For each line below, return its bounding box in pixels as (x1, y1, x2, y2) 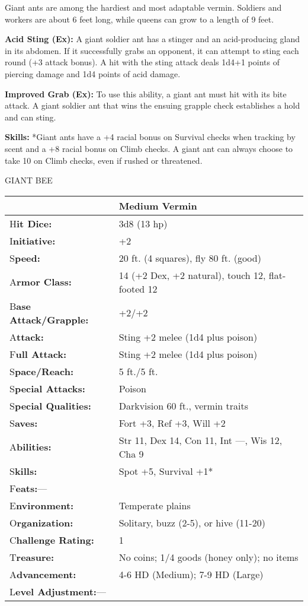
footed (118, 281, 145, 296)
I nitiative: (9, 233, 56, 248)
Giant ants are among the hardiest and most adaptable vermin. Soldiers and (5, 1, 282, 13)
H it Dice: (9, 216, 52, 230)
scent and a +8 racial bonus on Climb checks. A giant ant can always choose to (5, 142, 293, 154)
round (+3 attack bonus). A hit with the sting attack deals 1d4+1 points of (5, 56, 280, 68)
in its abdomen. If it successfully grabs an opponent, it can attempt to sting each (5, 44, 299, 56)
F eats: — (9, 481, 47, 495)
